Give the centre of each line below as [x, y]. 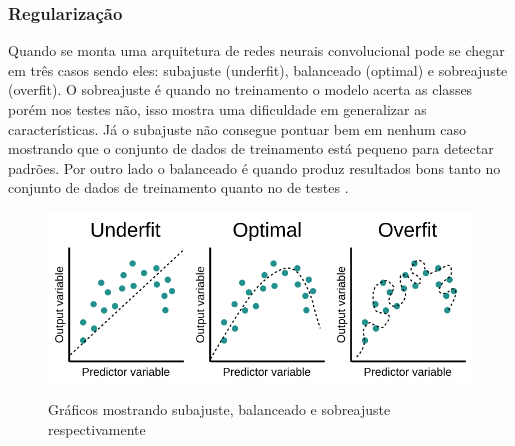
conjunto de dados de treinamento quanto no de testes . [178, 187]
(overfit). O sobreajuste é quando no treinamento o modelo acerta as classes [240, 89]
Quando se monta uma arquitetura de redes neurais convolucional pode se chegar [256, 50]
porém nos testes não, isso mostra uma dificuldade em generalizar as [217, 109]
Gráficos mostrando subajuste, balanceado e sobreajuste [219, 409]
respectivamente [97, 428]
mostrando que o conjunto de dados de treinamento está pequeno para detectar [251, 148]
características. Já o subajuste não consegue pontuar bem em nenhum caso [237, 128]
